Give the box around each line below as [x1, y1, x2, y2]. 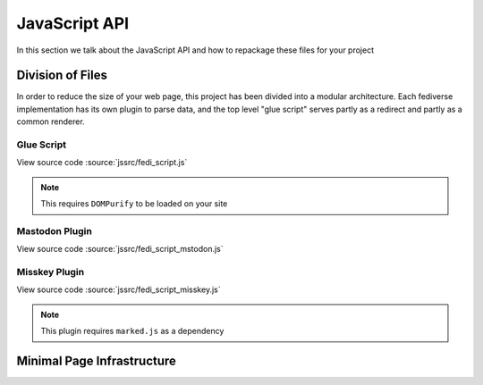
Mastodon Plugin [16, 224, 93, 237]
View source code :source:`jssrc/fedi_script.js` [16, 157, 188, 168]
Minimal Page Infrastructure [16, 354, 176, 369]
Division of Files [16, 68, 107, 83]
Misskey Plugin [16, 266, 85, 279]
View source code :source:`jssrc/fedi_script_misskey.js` [16, 284, 221, 295]
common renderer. [16, 116, 85, 127]
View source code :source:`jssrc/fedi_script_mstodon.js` [16, 244, 224, 255]
